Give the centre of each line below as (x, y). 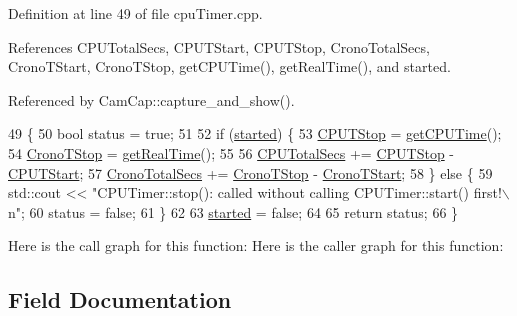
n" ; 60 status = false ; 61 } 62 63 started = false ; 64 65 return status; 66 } (233, 211)
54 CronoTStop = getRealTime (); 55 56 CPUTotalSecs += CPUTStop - (231, 152)
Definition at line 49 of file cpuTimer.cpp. (135, 13)
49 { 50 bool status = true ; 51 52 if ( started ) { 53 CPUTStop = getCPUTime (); (255, 133)
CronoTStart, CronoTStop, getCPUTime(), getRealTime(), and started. (229, 66)
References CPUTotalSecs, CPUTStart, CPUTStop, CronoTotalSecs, (219, 46)
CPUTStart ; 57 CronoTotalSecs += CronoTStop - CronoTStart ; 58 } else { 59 (250, 172)
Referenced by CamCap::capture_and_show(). (151, 99)
